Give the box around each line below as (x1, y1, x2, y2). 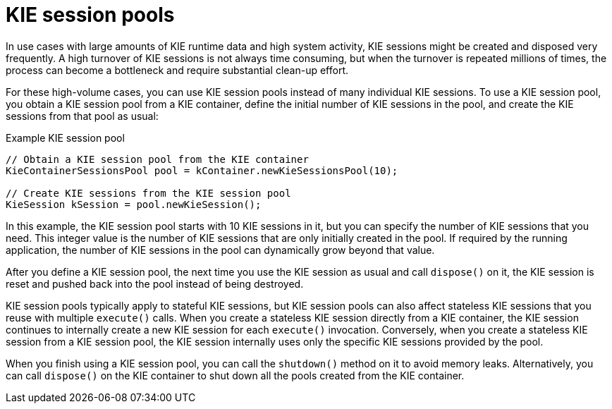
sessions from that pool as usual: (6, 109, 159, 122)
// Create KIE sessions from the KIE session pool (6, 187, 291, 199)
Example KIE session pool (6, 131, 125, 144)
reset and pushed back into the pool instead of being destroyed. (6, 277, 304, 290)
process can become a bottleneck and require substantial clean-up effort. (6, 63, 349, 76)
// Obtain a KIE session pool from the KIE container (6, 153, 309, 165)
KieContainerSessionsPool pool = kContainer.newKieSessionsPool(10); (6, 164, 398, 176)
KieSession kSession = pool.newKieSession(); (6, 198, 262, 210)
